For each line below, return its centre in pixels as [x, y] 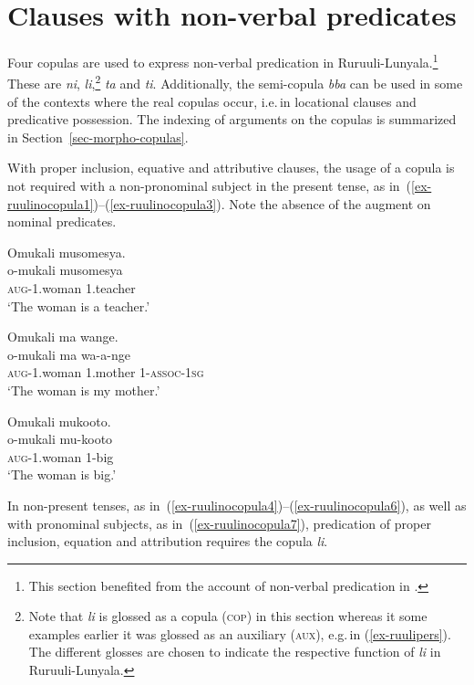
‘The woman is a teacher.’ [79, 306]
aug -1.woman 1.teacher [72, 287]
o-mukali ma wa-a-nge [69, 354]
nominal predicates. [62, 221]
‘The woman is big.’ [62, 474]
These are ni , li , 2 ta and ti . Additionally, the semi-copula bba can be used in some [235, 82]
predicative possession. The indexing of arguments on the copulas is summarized [232, 119]
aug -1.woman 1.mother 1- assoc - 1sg [106, 372]
